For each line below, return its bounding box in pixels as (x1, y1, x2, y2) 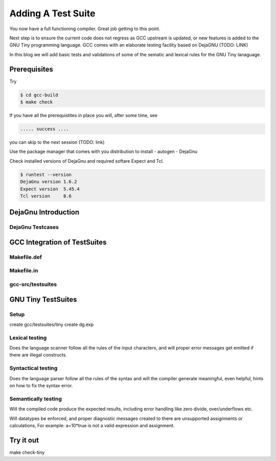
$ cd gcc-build (20, 92, 58, 98)
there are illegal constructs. (9, 352, 67, 358)
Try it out (9, 435, 39, 445)
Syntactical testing (9, 365, 58, 372)
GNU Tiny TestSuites (9, 295, 77, 304)
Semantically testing (9, 395, 62, 402)
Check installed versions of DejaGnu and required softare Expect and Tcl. (9, 158, 164, 164)
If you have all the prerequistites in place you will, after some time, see (9, 112, 158, 118)
